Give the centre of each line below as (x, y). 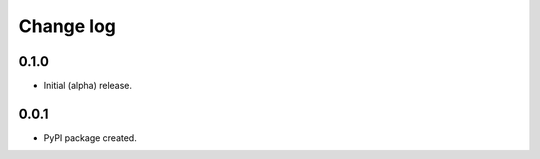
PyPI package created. (90, 137)
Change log (67, 26)
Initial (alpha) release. (88, 86)
